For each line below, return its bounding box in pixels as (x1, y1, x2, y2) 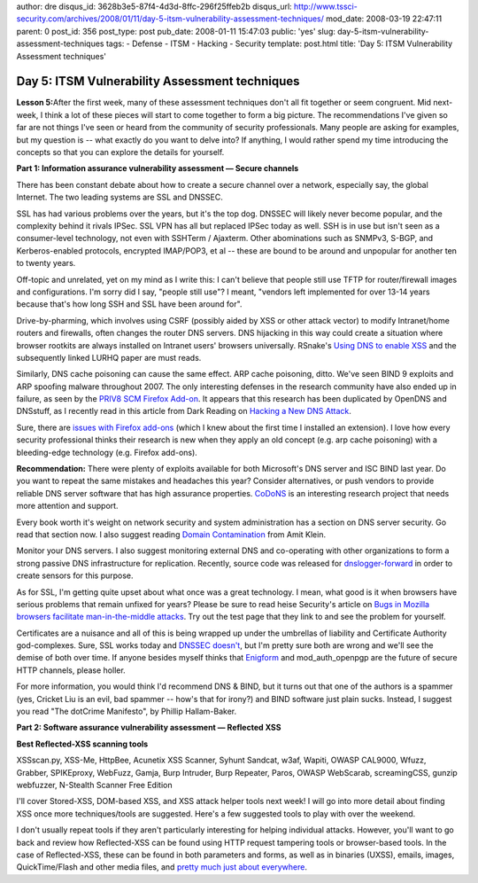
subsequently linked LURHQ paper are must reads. (16, 352, 202, 363)
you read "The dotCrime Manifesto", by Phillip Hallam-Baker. (16, 706, 237, 717)
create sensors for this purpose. (16, 570, 134, 581)
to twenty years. (16, 258, 76, 269)
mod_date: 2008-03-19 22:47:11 (326, 13, 443, 24)
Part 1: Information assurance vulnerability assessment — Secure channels (16, 163, 299, 174)
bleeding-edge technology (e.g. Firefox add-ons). (16, 447, 198, 457)
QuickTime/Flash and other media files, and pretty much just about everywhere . (16, 862, 307, 872)
